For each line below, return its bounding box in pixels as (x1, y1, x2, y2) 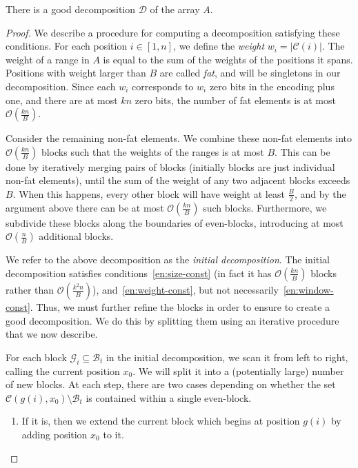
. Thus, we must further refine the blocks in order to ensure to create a (30, 299, 330, 314)
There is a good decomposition (6, 2, 136, 16)
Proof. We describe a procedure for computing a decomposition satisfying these (6, 25, 340, 39)
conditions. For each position (6, 39, 128, 53)
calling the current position (6, 363, 120, 378)
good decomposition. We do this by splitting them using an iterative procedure (6, 313, 339, 327)
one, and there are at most (6, 92, 118, 107)
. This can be (275, 144, 330, 159)
